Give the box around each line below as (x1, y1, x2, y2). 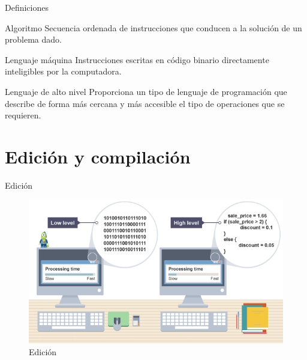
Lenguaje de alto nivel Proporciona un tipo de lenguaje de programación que (5, 85, 287, 97)
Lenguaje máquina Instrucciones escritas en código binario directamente (5, 53, 269, 66)
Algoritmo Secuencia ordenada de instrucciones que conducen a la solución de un (5, 21, 302, 34)
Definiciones (5, 1, 49, 13)
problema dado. (5, 33, 62, 46)
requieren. (5, 109, 41, 121)
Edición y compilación (5, 144, 191, 168)
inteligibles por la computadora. (5, 65, 122, 78)
